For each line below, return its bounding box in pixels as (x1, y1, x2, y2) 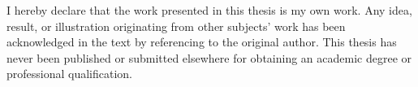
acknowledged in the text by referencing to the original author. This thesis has (6, 33, 397, 50)
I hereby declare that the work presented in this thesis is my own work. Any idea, (6, 2, 412, 18)
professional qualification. (6, 65, 133, 82)
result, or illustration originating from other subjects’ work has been (6, 17, 346, 34)
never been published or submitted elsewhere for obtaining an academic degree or (6, 49, 412, 66)
